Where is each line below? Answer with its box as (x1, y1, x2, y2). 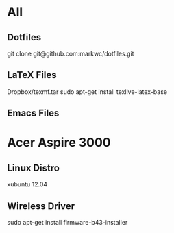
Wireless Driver (7, 200, 75, 212)
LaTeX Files (7, 69, 57, 81)
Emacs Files (7, 108, 60, 119)
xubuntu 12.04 (7, 180, 48, 188)
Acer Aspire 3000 (7, 135, 111, 151)
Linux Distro (7, 162, 60, 173)
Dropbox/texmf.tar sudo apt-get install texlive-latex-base (7, 87, 168, 96)
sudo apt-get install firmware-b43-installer (7, 219, 128, 227)
